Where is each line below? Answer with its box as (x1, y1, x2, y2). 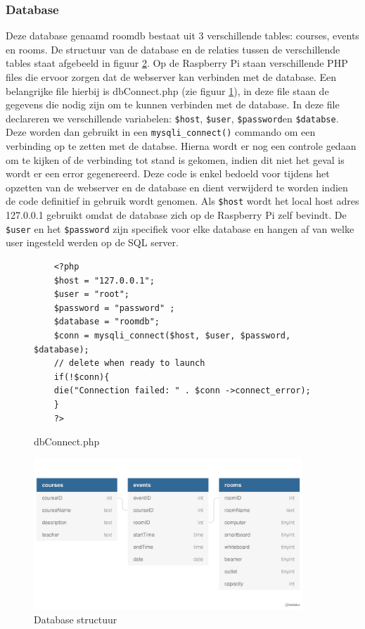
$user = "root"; (53, 289, 130, 300)
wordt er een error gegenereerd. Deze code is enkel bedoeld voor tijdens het (6, 166, 330, 181)
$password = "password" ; (53, 303, 175, 313)
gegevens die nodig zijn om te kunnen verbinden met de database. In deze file (6, 97, 340, 112)
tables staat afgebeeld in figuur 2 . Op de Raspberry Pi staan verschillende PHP (6, 56, 348, 70)
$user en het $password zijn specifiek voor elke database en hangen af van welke (6, 221, 354, 236)
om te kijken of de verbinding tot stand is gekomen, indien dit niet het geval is (6, 152, 345, 167)
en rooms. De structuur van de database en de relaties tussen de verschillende (6, 42, 340, 56)
